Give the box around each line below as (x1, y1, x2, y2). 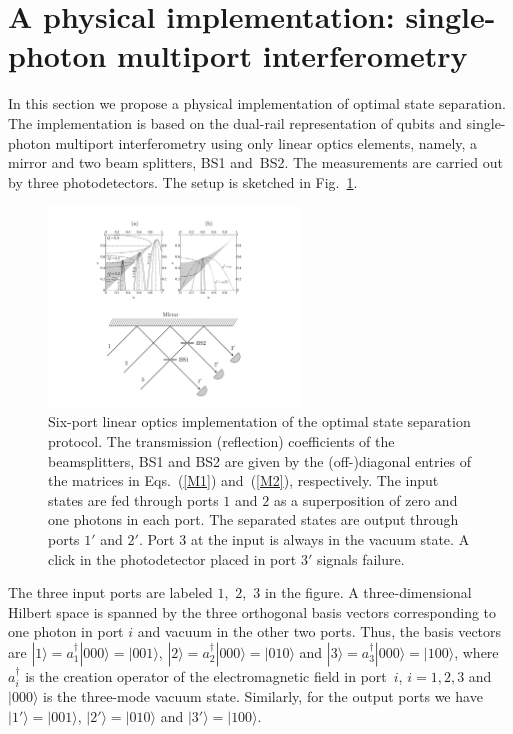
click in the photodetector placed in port (48, 548, 297, 569)
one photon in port (8, 621, 124, 642)
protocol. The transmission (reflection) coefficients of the (48, 431, 395, 452)
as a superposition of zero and (273, 489, 458, 510)
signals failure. (316, 548, 405, 569)
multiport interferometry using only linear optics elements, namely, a (55, 132, 478, 153)
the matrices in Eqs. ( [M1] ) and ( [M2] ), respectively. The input (48, 470, 439, 491)
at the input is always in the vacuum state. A (190, 528, 470, 549)
